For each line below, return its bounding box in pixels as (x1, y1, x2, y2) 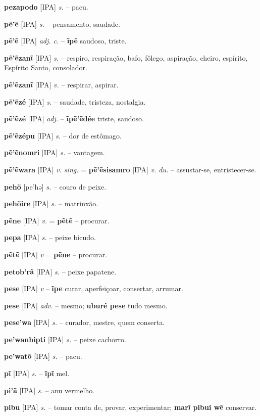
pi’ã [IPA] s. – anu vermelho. (4, 385, 95, 395)
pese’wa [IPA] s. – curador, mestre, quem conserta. (4, 317, 165, 328)
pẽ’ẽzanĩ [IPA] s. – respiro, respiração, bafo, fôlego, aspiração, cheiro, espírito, (4, 52, 248, 63)
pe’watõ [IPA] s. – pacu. (4, 351, 82, 361)
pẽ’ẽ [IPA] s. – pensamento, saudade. (4, 18, 120, 29)
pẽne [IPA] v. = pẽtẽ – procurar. (4, 215, 110, 225)
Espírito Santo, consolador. (4, 62, 87, 73)
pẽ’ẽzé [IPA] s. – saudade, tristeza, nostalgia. (4, 96, 146, 107)
